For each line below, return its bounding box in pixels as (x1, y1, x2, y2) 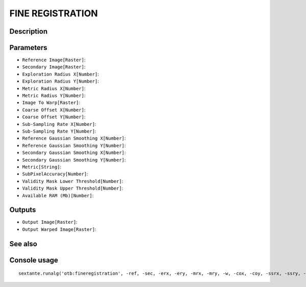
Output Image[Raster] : (22, 219, 78, 225)
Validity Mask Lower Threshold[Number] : (22, 178, 123, 184)
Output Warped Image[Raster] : (22, 226, 96, 232)
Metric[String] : (22, 164, 62, 170)
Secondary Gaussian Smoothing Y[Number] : (22, 156, 126, 163)
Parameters (9, 43, 47, 52)
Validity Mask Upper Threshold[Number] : (22, 185, 123, 191)
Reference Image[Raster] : (22, 57, 86, 63)
